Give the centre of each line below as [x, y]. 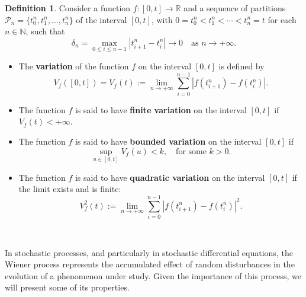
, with [162, 19]
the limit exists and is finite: [70, 189]
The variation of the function [74, 66]
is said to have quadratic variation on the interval [170, 177]
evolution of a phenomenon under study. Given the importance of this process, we [153, 275]
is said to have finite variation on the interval [161, 109]
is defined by [241, 66]
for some [191, 151]
